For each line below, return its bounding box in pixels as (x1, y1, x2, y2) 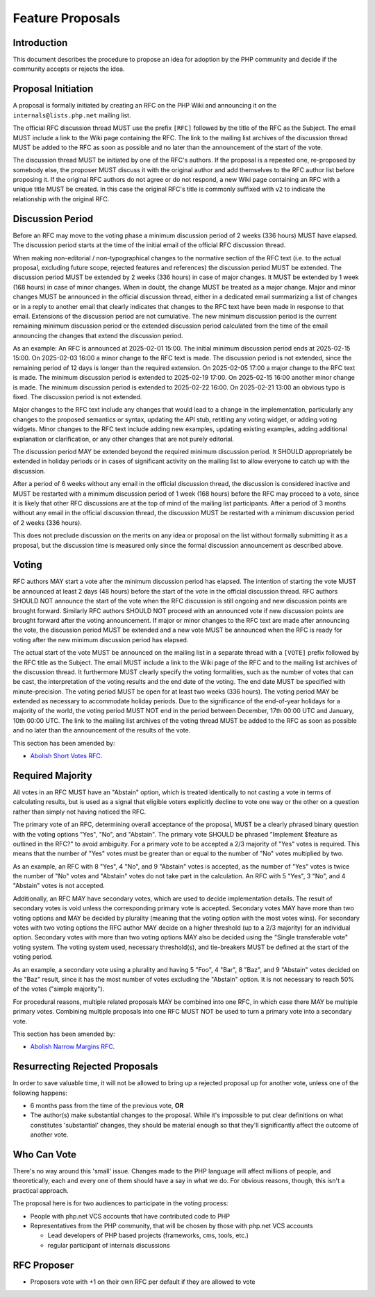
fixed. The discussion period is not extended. (12, 393, 142, 401)
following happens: (12, 1089, 67, 1097)
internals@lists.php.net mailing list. (12, 111, 131, 119)
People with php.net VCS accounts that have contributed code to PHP (30, 1212, 231, 1220)
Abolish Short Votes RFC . (30, 752, 103, 760)
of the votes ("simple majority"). (12, 985, 105, 993)
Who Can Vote (12, 1149, 76, 1160)
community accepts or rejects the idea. (12, 65, 125, 73)
